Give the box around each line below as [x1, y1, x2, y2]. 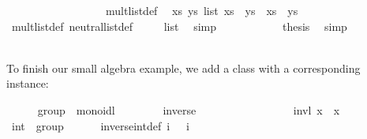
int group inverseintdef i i [11, 117, 189, 133]
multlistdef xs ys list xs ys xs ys [105, 2, 298, 18]
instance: [6, 75, 49, 92]
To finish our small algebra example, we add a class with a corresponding [6, 59, 361, 76]
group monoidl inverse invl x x [37, 101, 340, 118]
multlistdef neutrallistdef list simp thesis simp [11, 17, 347, 34]
